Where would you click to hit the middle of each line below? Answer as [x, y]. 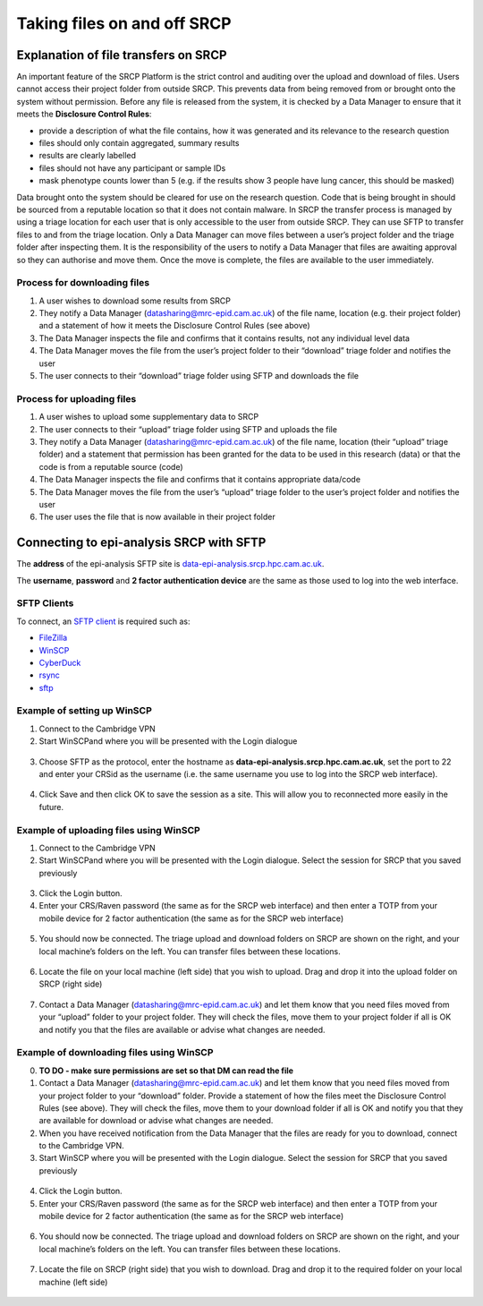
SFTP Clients [45, 603]
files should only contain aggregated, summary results [139, 143]
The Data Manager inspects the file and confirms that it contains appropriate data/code [200, 480]
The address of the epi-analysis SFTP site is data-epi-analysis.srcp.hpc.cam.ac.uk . [170, 564]
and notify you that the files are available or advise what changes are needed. [182, 1029]
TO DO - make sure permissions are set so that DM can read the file [166, 1071]
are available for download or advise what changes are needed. [156, 1121]
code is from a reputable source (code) [111, 466]
